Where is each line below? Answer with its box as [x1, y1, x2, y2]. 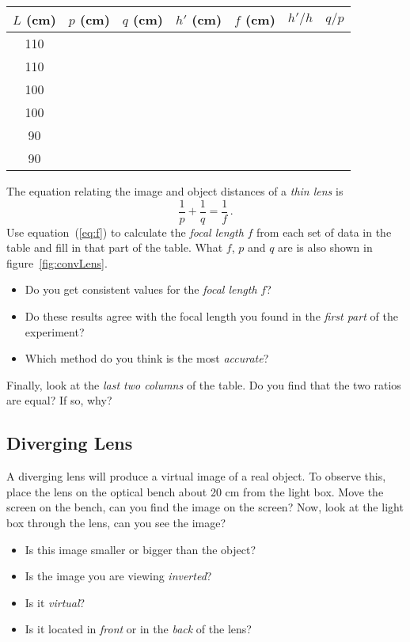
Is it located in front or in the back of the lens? [25, 621, 252, 637]
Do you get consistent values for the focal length [25, 281, 257, 298]
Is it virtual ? [25, 594, 85, 610]
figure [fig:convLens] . [6, 254, 108, 271]
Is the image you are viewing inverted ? [25, 568, 212, 584]
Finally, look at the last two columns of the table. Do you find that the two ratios [6, 376, 401, 393]
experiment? [25, 323, 85, 340]
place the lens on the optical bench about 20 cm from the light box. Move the [6, 483, 384, 500]
